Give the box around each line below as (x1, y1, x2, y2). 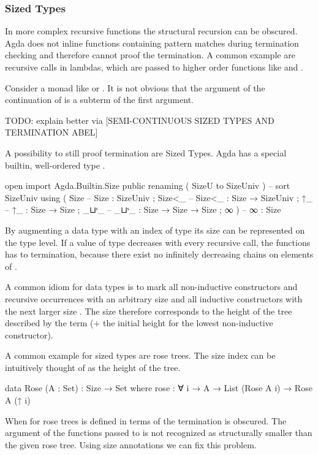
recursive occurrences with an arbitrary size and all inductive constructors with (5, 292, 303, 305)
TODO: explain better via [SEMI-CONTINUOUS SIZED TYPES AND (5, 113, 274, 126)
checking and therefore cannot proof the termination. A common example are (5, 48, 295, 61)
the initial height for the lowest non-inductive (103, 316, 273, 329)
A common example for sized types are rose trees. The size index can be (5, 349, 276, 362)
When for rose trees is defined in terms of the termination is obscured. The (5, 414, 287, 427)
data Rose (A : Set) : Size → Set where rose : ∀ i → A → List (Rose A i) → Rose (5, 381, 312, 394)
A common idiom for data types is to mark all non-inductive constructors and (5, 280, 298, 293)
